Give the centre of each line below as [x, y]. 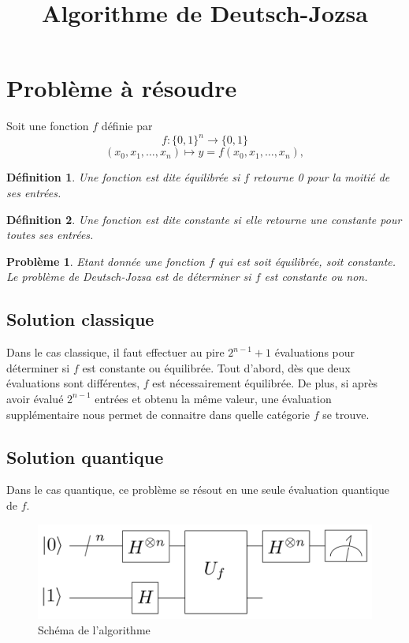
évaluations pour [315, 352]
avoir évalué [35, 398]
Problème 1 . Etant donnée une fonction [106, 261]
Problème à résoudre [122, 88]
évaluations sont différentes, [73, 383]
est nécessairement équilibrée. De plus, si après [265, 383]
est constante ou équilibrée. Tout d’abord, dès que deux [216, 367]
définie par [127, 126]
